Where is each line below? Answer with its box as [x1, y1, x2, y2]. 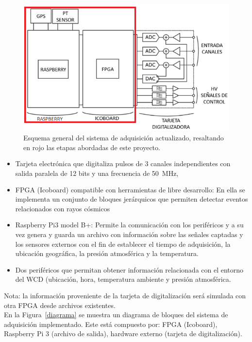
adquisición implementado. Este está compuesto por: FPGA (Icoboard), [4, 319, 218, 329]
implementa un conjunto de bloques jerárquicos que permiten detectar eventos [15, 194, 248, 204]
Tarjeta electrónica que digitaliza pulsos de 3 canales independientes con [15, 158, 231, 169]
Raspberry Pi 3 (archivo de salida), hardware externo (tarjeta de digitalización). [4, 328, 242, 339]
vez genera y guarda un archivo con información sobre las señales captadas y [15, 229, 243, 239]
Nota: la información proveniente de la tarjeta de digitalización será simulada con [4, 290, 246, 300]
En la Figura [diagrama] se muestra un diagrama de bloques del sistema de [4, 309, 228, 320]
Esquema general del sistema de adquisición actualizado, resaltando [23, 133, 224, 143]
